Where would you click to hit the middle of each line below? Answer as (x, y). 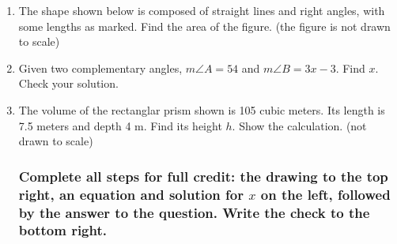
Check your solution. (68, 83)
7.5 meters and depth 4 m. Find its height (120, 125)
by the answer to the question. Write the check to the (194, 212)
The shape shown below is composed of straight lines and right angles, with (202, 10)
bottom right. (62, 230)
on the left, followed (325, 194)
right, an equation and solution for (131, 194)
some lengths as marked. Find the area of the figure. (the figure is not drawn (204, 26)
